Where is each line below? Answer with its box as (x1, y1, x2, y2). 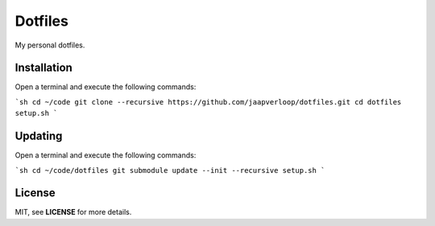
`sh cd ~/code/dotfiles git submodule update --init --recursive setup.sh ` (14, 166, 325, 175)
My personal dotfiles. (14, 40, 85, 50)
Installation (14, 61, 72, 75)
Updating (14, 129, 63, 143)
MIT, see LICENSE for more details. (14, 208, 132, 217)
